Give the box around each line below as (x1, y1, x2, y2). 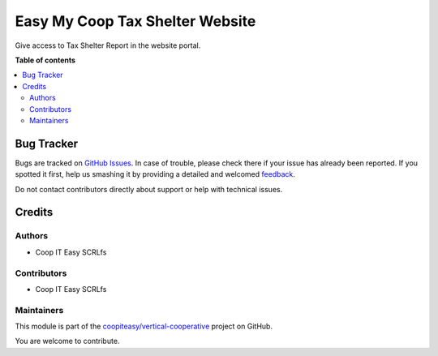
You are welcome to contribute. (15, 337, 120, 346)
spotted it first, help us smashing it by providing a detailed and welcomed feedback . (15, 169, 296, 179)
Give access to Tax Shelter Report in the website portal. (15, 41, 201, 50)
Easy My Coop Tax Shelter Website (15, 12, 256, 30)
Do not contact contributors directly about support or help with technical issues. (15, 184, 283, 194)
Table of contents (15, 55, 76, 65)
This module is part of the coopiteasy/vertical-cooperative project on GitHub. (15, 321, 273, 332)
